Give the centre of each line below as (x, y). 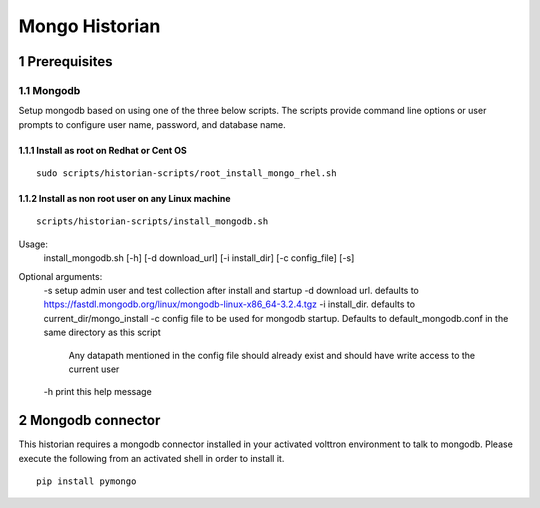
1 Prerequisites (65, 61)
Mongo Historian (89, 26)
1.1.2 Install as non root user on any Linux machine (124, 199)
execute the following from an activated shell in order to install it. (151, 458)
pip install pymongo (86, 481)
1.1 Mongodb (49, 90)
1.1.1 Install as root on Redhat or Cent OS (102, 150)
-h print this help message (97, 392)
